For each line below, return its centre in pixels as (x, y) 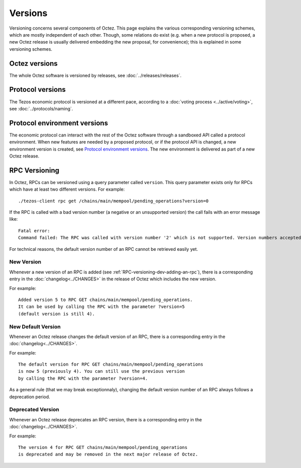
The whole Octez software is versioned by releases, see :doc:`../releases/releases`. (95, 75)
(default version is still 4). (57, 314)
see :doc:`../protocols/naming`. (41, 108)
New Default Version (35, 327)
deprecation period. (30, 397)
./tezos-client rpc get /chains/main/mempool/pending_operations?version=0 (113, 201)
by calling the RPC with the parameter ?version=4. (83, 378)
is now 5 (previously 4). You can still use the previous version (102, 371)
